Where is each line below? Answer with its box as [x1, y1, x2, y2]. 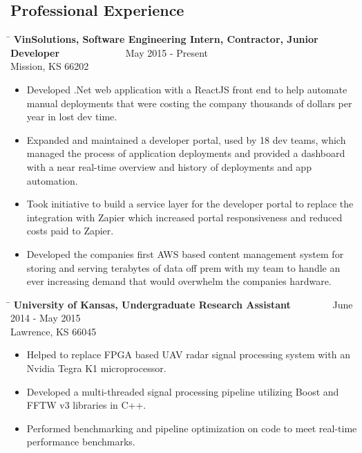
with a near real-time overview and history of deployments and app [26, 159, 312, 174]
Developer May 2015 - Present [10, 45, 209, 59]
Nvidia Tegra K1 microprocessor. [26, 361, 166, 376]
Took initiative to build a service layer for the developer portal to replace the [26, 196, 354, 211]
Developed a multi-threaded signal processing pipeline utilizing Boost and [26, 384, 339, 398]
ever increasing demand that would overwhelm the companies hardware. [26, 274, 332, 288]
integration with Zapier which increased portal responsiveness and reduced [26, 210, 343, 224]
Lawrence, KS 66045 [10, 324, 97, 338]
